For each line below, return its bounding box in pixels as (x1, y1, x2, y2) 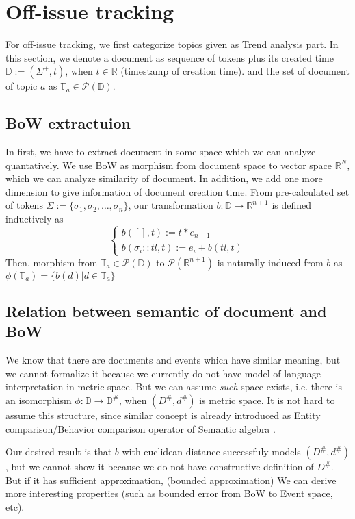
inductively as (5, 212, 64, 226)
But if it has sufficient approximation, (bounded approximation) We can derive (5, 472, 337, 487)
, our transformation (128, 198, 213, 212)
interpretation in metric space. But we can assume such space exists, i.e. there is (5, 379, 342, 394)
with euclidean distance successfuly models (122, 444, 301, 459)
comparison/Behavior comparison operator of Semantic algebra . (5, 421, 276, 435)
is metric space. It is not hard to (199, 393, 335, 407)
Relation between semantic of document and (5, 301, 327, 322)
